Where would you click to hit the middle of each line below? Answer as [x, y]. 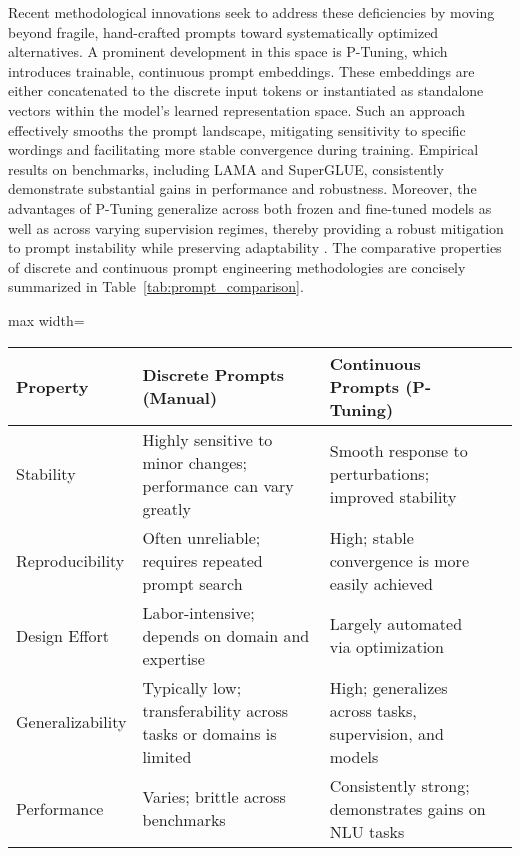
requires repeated [202, 560]
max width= [46, 319]
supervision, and [386, 733]
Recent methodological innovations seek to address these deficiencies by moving [251, 12]
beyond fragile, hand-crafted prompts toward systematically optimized [223, 31]
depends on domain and [226, 635]
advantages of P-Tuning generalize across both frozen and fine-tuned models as [250, 207]
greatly [166, 508]
